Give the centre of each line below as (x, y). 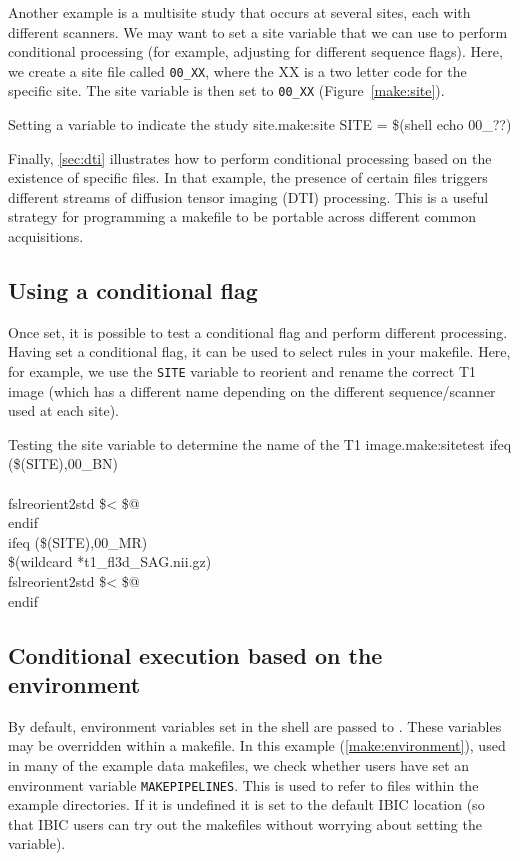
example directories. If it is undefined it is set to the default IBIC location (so (246, 804)
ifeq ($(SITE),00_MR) (78, 541)
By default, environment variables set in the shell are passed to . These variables (255, 725)
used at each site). (63, 410)
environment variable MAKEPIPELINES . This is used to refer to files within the (243, 784)
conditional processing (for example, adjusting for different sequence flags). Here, (255, 51)
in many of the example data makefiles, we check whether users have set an (239, 765)
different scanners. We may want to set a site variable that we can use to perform (258, 31)
